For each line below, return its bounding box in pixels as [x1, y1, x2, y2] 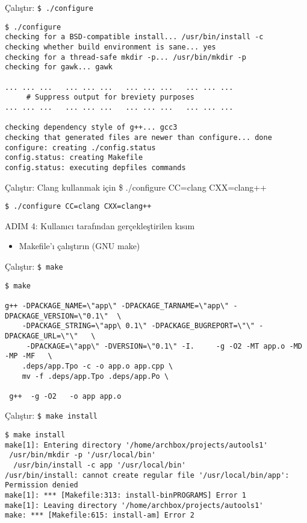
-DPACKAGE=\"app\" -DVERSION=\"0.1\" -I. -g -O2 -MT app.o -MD [26, 341, 302, 350]
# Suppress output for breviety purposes [26, 93, 194, 102]
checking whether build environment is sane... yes [5, 42, 216, 51]
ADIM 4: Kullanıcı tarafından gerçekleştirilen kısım [5, 219, 195, 232]
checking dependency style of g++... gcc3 [5, 123, 178, 132]
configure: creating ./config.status [5, 143, 156, 152]
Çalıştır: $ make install [5, 409, 98, 422]
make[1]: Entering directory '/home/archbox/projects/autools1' [5, 440, 268, 449]
